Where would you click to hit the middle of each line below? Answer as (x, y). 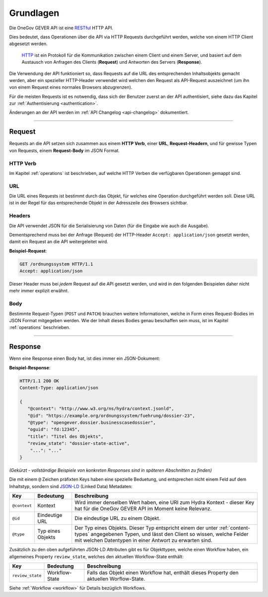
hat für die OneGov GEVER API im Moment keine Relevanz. (143, 509)
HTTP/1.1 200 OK (39, 381)
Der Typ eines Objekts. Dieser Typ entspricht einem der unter (146, 528)
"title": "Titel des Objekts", (66, 436)
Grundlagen (34, 13)
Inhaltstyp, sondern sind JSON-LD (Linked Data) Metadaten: (71, 486)
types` (82, 534)
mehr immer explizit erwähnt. (39, 291)
